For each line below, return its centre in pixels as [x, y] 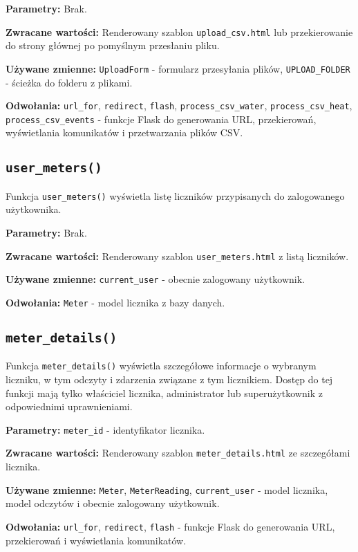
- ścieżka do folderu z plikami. [69, 82]
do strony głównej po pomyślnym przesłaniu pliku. [113, 45]
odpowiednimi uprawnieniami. [69, 406]
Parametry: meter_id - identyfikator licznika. [105, 429]
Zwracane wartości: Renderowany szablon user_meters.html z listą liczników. [177, 256]
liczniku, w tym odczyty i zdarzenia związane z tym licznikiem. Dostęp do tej [169, 379]
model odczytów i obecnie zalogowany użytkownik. [113, 503]
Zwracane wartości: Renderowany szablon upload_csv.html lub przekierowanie [179, 31]
